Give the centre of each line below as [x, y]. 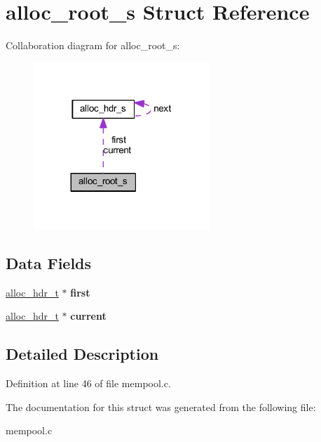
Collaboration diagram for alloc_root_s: [93, 45]
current [88, 316]
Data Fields [49, 262]
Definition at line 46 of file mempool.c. [88, 383]
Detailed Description [82, 354]
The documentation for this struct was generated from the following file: [161, 407]
